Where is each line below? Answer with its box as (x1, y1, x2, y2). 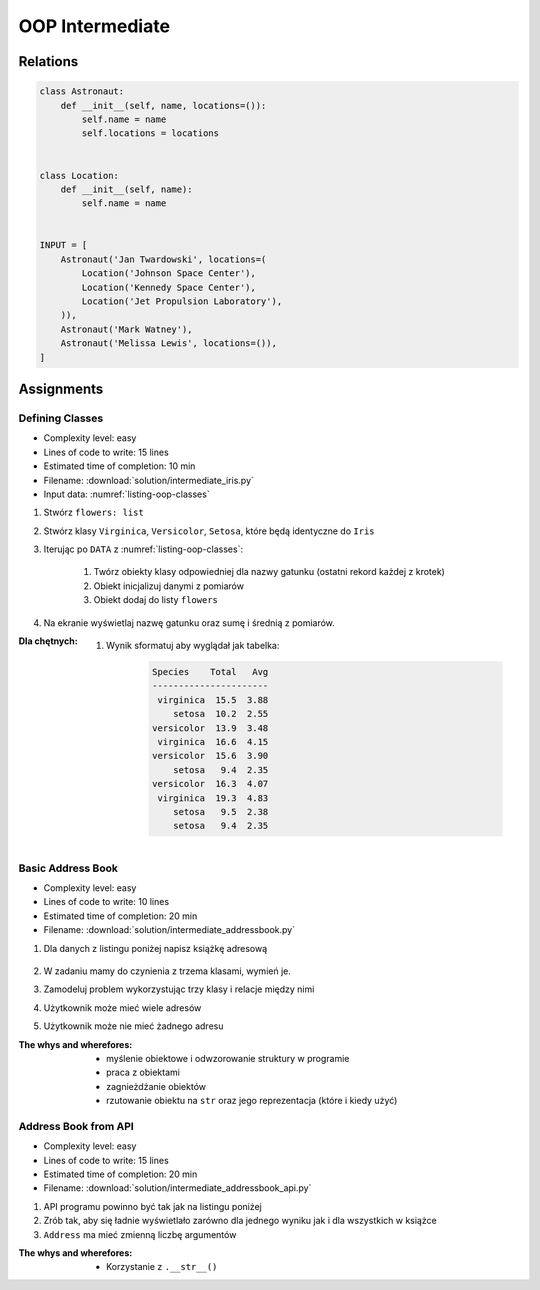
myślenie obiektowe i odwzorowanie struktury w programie (106, 1052, 350, 1064)
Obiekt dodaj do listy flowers (93, 594, 219, 606)
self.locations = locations (81, 128, 220, 139)
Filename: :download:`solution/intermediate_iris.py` (43, 474, 255, 486)
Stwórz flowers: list (43, 506, 144, 519)
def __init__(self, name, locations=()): (60, 100, 267, 111)
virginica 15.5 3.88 (157, 694, 269, 705)
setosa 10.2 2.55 (173, 708, 269, 720)
